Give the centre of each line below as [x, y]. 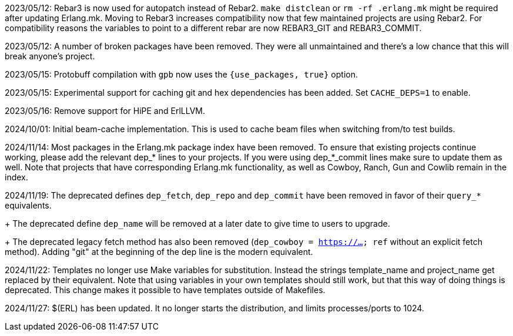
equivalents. [28, 205]
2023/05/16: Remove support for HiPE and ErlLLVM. [105, 111]
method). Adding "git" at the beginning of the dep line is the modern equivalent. [159, 252]
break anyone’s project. [50, 56]
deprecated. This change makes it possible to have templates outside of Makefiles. [165, 290]
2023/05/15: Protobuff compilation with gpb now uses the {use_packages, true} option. [181, 74]
